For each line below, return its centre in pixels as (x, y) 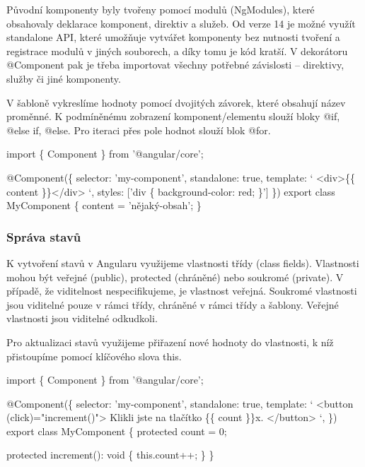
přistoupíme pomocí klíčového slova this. (94, 356)
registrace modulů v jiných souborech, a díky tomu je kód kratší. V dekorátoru (177, 51)
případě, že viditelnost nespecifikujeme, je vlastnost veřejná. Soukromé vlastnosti (182, 291)
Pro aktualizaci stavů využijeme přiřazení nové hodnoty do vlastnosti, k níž (170, 342)
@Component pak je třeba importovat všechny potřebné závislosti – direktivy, (175, 65)
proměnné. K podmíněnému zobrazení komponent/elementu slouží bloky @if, (173, 116)
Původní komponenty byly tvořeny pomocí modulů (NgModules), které (161, 9)
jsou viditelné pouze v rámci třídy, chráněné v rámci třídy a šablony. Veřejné (173, 304)
